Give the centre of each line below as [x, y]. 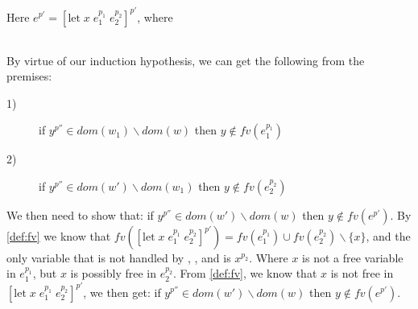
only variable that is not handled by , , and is [119, 257]
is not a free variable [353, 257]
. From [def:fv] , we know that [245, 273]
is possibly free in [113, 273]
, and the [388, 235]
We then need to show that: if [80, 214]
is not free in [362, 273]
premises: [29, 76]
